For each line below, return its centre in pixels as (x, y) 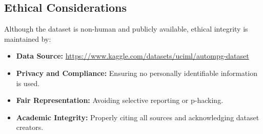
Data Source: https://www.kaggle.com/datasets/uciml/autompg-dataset (133, 56)
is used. (28, 83)
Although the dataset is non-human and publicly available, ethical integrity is (126, 29)
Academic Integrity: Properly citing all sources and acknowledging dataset (138, 117)
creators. (30, 127)
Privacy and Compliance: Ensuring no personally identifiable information (137, 73)
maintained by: (28, 38)
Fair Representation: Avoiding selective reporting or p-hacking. (120, 100)
